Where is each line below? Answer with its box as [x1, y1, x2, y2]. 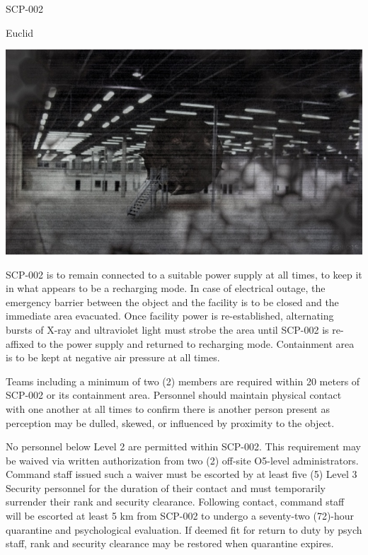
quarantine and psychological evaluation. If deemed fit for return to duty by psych [6, 522, 362, 537]
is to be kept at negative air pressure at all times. [6, 350, 220, 365]
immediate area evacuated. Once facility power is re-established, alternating [6, 308, 334, 323]
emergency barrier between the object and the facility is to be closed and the [6, 294, 339, 309]
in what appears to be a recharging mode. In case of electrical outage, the [6, 281, 326, 296]
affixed [6, 336, 35, 351]
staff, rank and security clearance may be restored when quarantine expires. [6, 536, 334, 551]
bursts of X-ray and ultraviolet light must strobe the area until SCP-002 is [6, 322, 329, 337]
